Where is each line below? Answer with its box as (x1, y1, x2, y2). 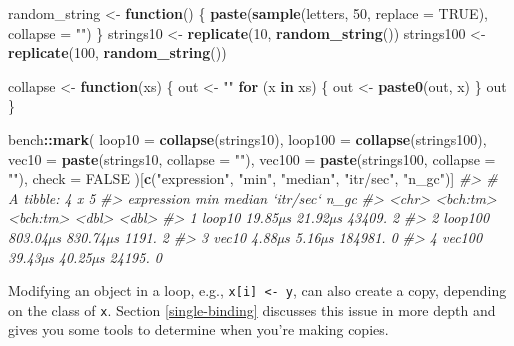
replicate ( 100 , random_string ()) (8, 42, 227, 63)
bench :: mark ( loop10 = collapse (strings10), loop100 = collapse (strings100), (8, 128, 487, 149)
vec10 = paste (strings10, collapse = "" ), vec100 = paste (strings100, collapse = (8, 148, 496, 169)
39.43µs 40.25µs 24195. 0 (8, 246, 162, 267)
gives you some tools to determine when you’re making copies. (8, 319, 389, 340)
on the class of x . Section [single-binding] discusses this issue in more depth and (8, 299, 496, 320)
